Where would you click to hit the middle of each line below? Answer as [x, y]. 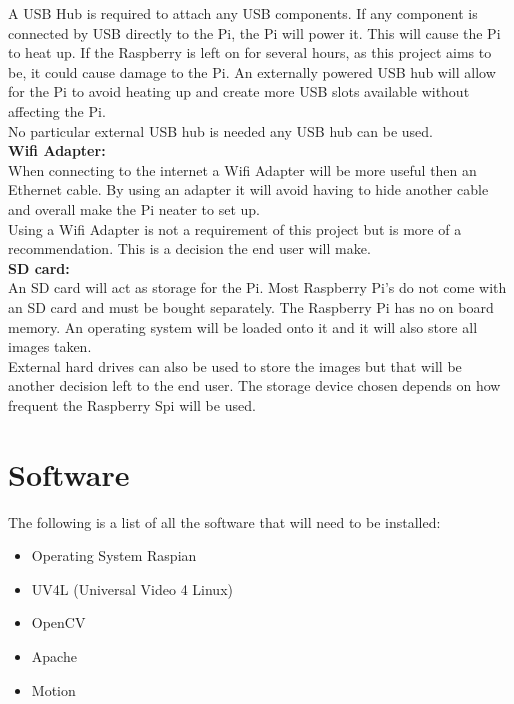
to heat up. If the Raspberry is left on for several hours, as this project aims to [250, 52]
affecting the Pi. [57, 110]
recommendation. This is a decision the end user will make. [189, 248]
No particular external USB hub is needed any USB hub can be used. [220, 130]
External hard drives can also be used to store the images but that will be [235, 365]
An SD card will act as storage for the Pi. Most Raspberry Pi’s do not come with [257, 287]
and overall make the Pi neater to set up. [134, 208]
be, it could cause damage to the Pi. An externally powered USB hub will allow [252, 71]
